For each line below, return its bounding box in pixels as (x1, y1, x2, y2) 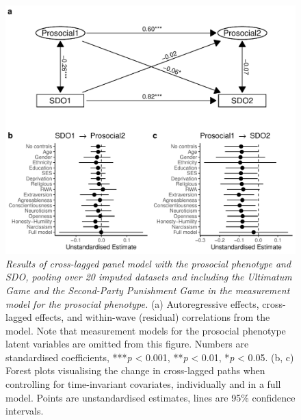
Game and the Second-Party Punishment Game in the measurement (5, 283, 290, 297)
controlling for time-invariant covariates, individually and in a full (5, 377, 281, 391)
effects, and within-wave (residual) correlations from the (35, 310, 270, 324)
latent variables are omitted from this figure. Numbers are (5, 337, 249, 351)
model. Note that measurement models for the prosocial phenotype (5, 323, 286, 337)
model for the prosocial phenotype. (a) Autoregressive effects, (5, 296, 259, 311)
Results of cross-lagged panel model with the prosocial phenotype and (5, 256, 291, 270)
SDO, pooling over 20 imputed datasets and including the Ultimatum (5, 270, 292, 284)
